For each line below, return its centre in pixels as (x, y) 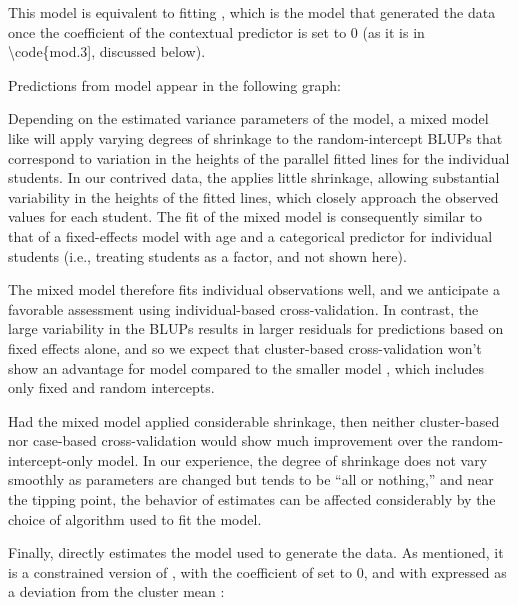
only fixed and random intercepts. (111, 387)
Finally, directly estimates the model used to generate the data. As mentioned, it (256, 552)
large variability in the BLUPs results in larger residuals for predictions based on (256, 328)
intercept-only (50, 459)
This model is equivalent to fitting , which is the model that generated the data (252, 12)
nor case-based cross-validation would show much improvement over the (228, 440)
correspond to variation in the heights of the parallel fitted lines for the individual (259, 157)
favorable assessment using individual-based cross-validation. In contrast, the (243, 308)
